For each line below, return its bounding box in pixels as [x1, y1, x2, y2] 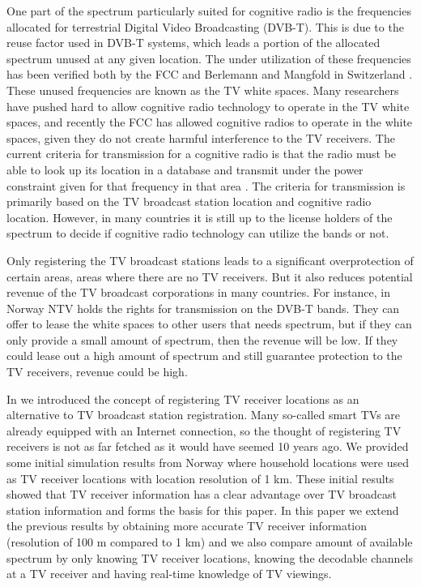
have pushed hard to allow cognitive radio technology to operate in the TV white [6, 97, 410, 114]
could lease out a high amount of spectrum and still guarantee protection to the [6, 347, 402, 364]
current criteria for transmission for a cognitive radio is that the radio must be [6, 145, 397, 162]
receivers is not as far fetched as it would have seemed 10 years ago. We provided [6, 438, 409, 455]
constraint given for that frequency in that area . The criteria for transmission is [6, 177, 406, 194]
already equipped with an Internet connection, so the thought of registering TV [6, 422, 402, 439]
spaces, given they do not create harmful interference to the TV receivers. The [6, 129, 395, 146]
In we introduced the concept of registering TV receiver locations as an [6, 390, 359, 407]
